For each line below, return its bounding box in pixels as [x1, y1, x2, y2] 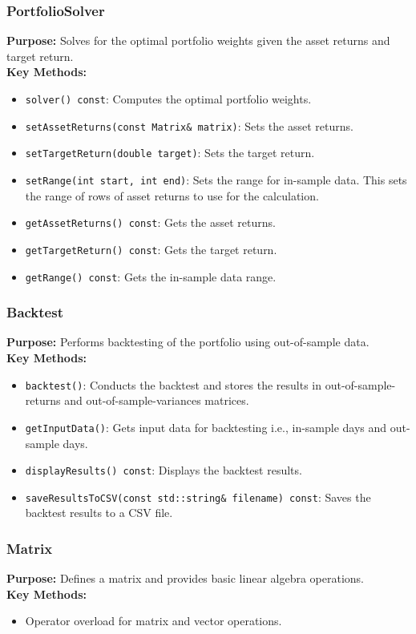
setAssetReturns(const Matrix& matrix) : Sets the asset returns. [25, 117, 353, 134]
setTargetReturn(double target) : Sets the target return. [25, 144, 315, 161]
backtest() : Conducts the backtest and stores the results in [25, 376, 322, 393]
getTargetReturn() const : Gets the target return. [25, 240, 277, 257]
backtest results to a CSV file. [25, 504, 173, 521]
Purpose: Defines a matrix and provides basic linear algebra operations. [6, 570, 365, 587]
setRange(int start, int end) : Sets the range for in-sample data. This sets [25, 171, 407, 188]
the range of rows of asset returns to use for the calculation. [25, 187, 319, 204]
